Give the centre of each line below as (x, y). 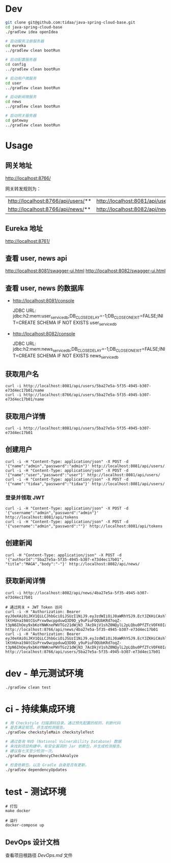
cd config (16, 65)
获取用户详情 (25, 416)
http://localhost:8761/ (27, 241)
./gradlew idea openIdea (32, 32)
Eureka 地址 (24, 229)
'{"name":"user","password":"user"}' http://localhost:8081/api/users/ (83, 475)
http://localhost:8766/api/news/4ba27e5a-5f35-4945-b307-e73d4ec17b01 (82, 629)
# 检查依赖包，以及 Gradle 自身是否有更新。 (47, 765)
